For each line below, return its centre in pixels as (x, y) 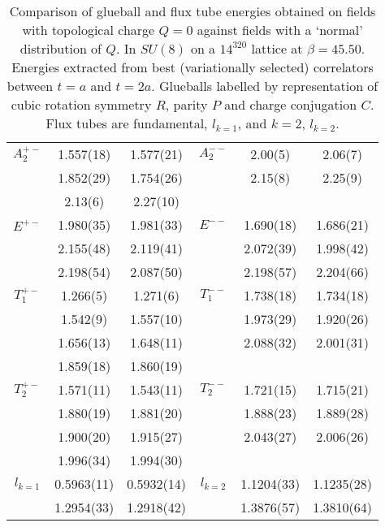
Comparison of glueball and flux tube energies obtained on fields (192, 11)
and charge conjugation (291, 104)
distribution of (61, 48)
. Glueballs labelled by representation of (265, 86)
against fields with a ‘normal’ (280, 30)
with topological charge (89, 30)
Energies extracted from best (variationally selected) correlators (192, 67)
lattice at (277, 48)
